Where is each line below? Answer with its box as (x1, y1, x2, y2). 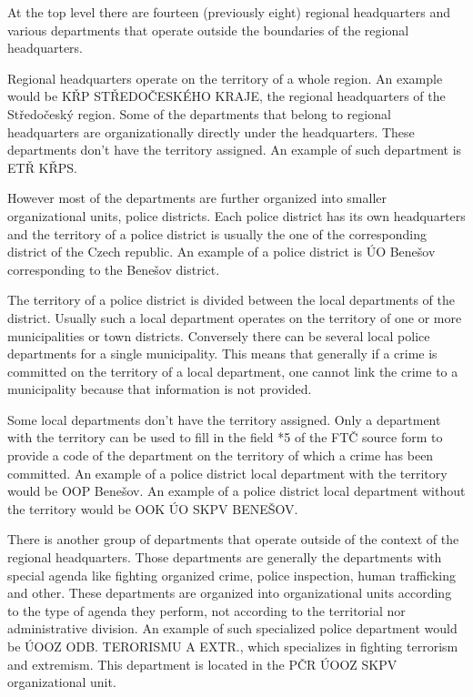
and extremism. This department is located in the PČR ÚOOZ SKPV (7, 654, 398, 673)
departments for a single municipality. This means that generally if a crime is (7, 344, 438, 363)
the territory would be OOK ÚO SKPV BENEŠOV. (7, 499, 298, 518)
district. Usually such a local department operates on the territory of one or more (7, 308, 462, 327)
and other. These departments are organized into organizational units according (7, 583, 452, 602)
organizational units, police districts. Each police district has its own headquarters (7, 206, 466, 225)
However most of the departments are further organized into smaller (7, 188, 387, 207)
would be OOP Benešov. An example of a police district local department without (7, 481, 466, 500)
